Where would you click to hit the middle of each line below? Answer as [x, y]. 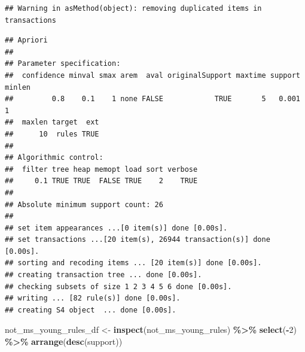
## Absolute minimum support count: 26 [84, 204]
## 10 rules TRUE [52, 134]
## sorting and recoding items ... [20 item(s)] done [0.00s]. [133, 263]
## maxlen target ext [52, 122]
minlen [18, 87]
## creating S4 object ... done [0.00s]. [91, 310]
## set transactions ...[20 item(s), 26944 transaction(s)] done [138, 240]
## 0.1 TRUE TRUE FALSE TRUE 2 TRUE [101, 181]
